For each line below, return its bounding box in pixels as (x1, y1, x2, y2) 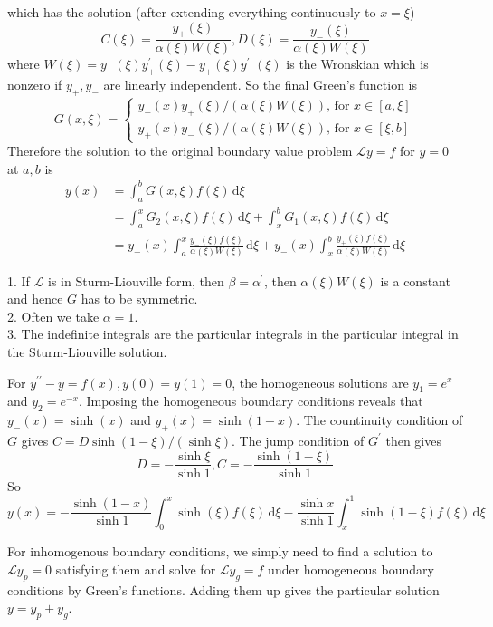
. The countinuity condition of (296, 410, 463, 429)
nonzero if (7, 75, 62, 94)
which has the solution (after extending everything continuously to (7, 3, 376, 21)
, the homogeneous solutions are (232, 372, 409, 391)
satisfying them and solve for (55, 560, 216, 579)
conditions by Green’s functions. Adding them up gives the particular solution (7, 580, 440, 599)
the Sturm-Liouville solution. (7, 342, 167, 361)
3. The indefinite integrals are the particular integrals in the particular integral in (7, 324, 459, 343)
